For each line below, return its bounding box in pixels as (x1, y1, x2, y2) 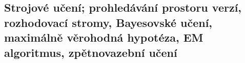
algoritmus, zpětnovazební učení (4, 44, 177, 60)
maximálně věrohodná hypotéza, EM (4, 29, 203, 45)
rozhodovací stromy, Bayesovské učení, (4, 14, 213, 30)
